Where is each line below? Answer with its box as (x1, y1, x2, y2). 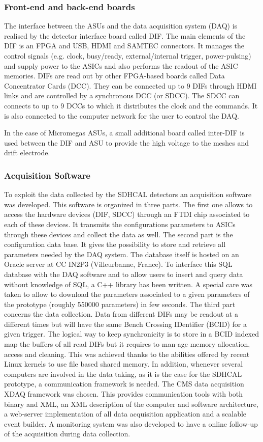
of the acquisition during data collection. (4, 428, 130, 439)
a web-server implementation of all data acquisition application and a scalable (4, 408, 247, 419)
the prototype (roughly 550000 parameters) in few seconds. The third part (4, 298, 236, 309)
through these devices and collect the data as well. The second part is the (4, 229, 233, 239)
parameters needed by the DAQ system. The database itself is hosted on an (4, 248, 239, 259)
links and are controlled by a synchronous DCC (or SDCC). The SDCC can (4, 90, 240, 101)
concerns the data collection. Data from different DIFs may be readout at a (4, 309, 238, 319)
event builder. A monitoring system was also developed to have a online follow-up (4, 418, 258, 429)
